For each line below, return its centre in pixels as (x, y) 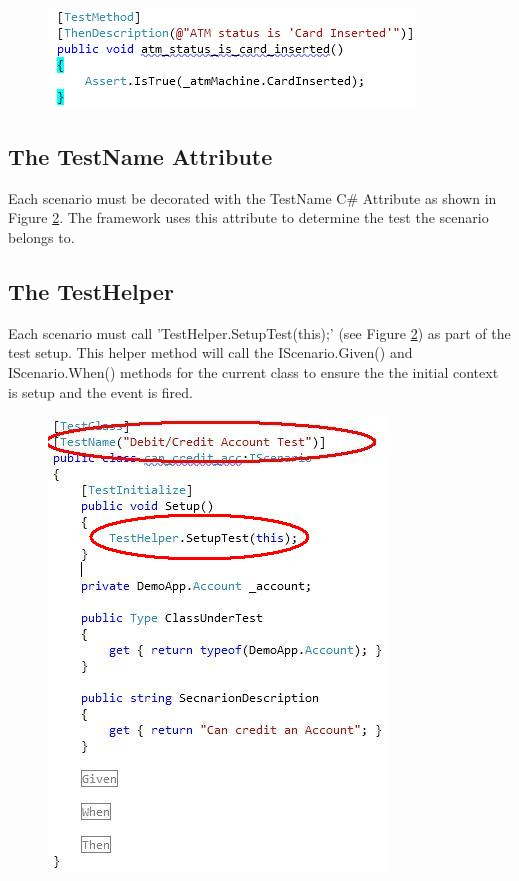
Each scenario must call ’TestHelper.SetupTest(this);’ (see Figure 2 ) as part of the (259, 332)
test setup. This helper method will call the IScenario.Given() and (210, 352)
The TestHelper (91, 290)
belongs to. (41, 236)
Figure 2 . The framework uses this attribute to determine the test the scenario (248, 217)
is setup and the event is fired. (100, 391)
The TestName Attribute (140, 155)
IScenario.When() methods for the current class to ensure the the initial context (253, 371)
